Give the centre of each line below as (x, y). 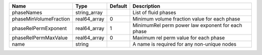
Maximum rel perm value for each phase (179, 38)
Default (118, 6)
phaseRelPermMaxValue (40, 38)
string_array (89, 12)
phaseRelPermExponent (39, 28)
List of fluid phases (155, 12)
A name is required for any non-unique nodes (185, 44)
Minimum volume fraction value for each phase (186, 19)
